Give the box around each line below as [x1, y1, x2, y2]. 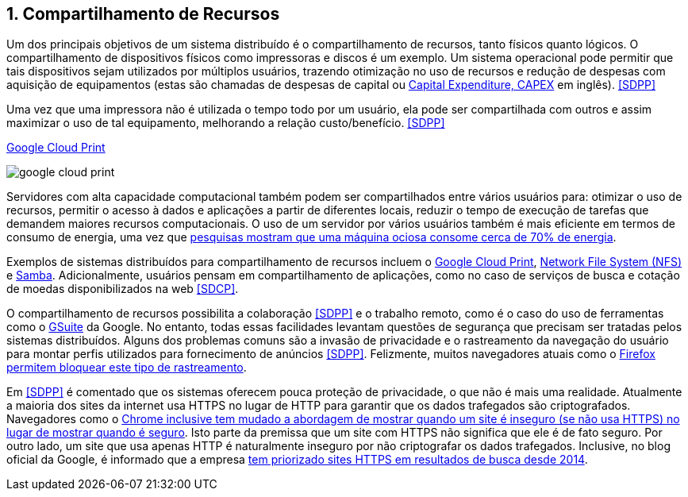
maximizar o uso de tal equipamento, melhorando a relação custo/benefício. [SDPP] [6, 116, 445, 130]
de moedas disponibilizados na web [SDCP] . [6, 282, 239, 296]
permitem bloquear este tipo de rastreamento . [6, 360, 247, 375]
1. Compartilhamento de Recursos [6, 4, 280, 24]
